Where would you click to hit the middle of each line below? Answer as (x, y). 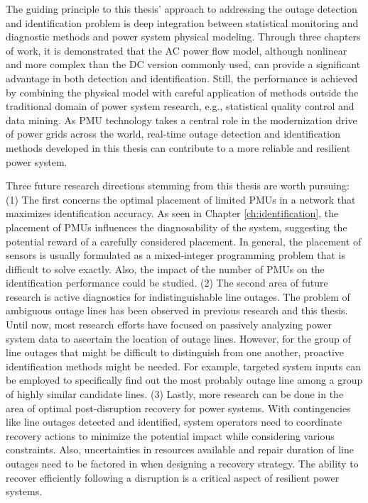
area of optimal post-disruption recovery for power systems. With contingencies (178, 408)
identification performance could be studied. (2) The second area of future (167, 283)
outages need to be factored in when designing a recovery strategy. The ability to (182, 463)
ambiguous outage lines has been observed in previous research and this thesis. (177, 310)
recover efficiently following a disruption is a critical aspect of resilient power (173, 477)
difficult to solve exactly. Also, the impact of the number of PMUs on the (165, 269)
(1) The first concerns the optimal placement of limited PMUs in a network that (181, 199)
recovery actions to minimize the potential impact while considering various (170, 435)
